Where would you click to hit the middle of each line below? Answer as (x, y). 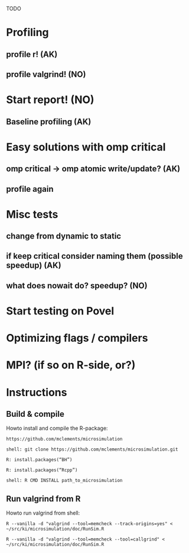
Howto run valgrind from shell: (43, 513)
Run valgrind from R (43, 499)
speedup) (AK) (34, 266)
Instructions (37, 392)
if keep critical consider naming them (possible (94, 256)
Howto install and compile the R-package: (57, 428)
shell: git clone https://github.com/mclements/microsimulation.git (92, 449)
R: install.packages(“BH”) (39, 460)
